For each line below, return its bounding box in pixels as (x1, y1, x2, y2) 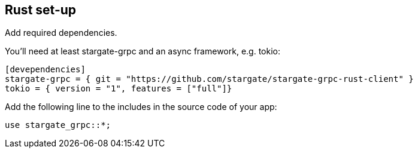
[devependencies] (5, 65, 86, 75)
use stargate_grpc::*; (5, 120, 111, 130)
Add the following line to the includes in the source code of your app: (5, 102, 277, 112)
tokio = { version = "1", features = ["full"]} (5, 84, 232, 94)
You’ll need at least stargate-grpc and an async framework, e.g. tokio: (5, 46, 280, 57)
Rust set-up (5, 2, 77, 17)
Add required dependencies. (5, 27, 117, 38)
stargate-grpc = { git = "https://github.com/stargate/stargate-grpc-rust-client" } (5, 74, 414, 84)
